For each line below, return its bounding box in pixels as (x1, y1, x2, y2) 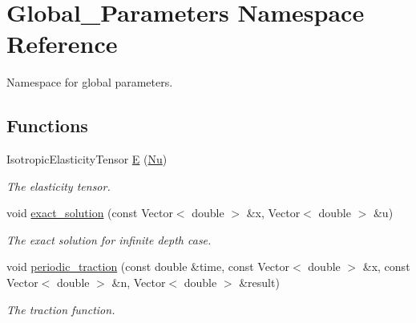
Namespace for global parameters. (6, 74, 173, 91)
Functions (6, 113, 88, 138)
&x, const (362, 258, 410, 275)
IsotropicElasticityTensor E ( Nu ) (6, 151, 168, 168)
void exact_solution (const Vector (6, 204, 173, 221)
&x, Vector (246, 204, 301, 221)
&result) (239, 274, 280, 291)
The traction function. (6, 301, 115, 317)
